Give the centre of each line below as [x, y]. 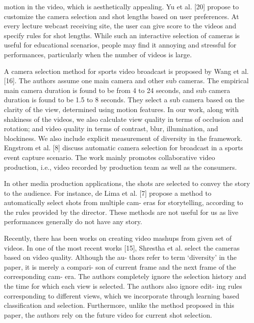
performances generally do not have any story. [73, 221]
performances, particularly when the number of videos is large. [98, 54]
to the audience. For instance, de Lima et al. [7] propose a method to [108, 193]
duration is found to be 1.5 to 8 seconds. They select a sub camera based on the [124, 100]
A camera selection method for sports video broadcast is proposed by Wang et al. [127, 71]
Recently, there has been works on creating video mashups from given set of [118, 238]
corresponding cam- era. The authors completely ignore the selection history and [125, 276]
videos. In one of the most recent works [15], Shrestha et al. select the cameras [122, 247]
